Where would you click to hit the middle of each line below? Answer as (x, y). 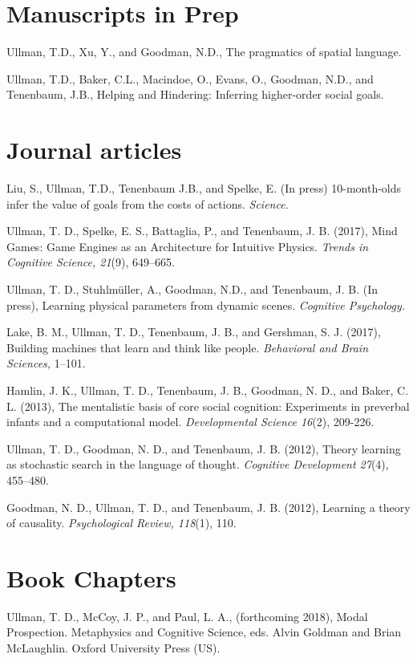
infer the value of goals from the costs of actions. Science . (148, 203)
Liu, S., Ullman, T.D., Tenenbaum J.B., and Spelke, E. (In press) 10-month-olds (204, 188)
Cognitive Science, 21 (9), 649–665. (91, 262)
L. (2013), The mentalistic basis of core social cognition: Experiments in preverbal (208, 406)
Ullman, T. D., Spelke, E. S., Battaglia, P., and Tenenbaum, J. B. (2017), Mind (202, 231)
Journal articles (94, 150)
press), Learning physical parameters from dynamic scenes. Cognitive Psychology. (206, 305)
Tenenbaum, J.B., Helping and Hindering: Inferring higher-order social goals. (195, 94)
